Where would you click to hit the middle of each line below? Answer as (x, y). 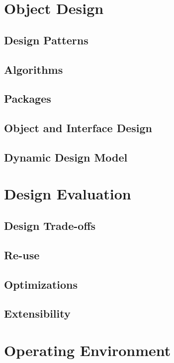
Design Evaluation (68, 194)
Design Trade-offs (50, 226)
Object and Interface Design (78, 128)
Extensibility (37, 313)
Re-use (22, 255)
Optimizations (41, 284)
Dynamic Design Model (66, 157)
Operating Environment (87, 350)
